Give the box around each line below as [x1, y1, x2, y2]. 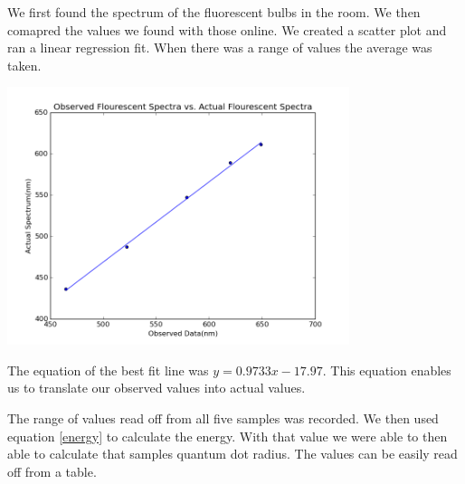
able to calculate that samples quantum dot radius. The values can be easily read [7, 444, 458, 463]
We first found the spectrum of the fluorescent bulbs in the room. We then [7, 3, 421, 21]
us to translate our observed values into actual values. [7, 378, 306, 397]
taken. [7, 55, 42, 74]
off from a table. [7, 461, 97, 480]
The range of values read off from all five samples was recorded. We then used [7, 409, 439, 428]
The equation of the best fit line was [7, 360, 209, 379]
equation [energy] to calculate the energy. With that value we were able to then [7, 426, 448, 445]
